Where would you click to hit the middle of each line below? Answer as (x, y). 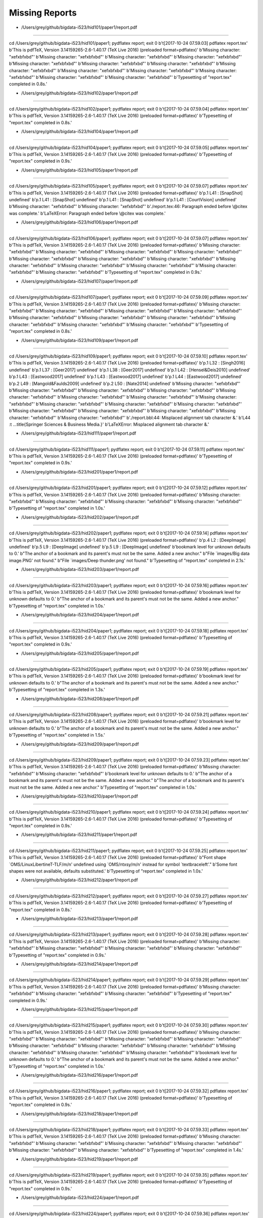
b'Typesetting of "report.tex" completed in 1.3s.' (57, 690)
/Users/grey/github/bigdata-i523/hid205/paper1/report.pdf (80, 653)
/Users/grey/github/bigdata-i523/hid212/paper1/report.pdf (80, 880)
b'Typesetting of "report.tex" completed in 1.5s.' (57, 735)
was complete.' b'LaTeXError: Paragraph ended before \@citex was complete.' (87, 213)
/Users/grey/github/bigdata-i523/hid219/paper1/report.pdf (80, 1159)
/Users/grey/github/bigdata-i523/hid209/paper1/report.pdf (80, 744)
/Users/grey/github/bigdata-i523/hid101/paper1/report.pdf (79, 27)
